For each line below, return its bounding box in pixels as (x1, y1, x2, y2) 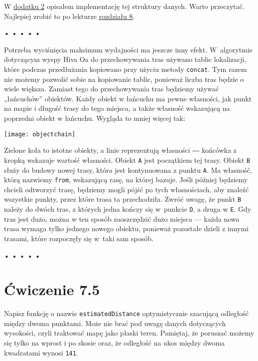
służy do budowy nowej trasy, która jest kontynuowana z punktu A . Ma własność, (4, 164, 252, 175)
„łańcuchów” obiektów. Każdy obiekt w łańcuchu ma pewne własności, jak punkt (4, 93, 252, 103)
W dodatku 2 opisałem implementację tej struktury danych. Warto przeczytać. (4, 1, 245, 11)
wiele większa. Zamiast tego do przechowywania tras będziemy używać (4, 83, 219, 94)
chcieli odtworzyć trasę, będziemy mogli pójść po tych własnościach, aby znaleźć (4, 184, 249, 194)
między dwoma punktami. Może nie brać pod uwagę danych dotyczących (4, 318, 226, 328)
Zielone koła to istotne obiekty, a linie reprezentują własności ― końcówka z (4, 145, 237, 155)
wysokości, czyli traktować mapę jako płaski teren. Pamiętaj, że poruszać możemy (4, 328, 255, 338)
